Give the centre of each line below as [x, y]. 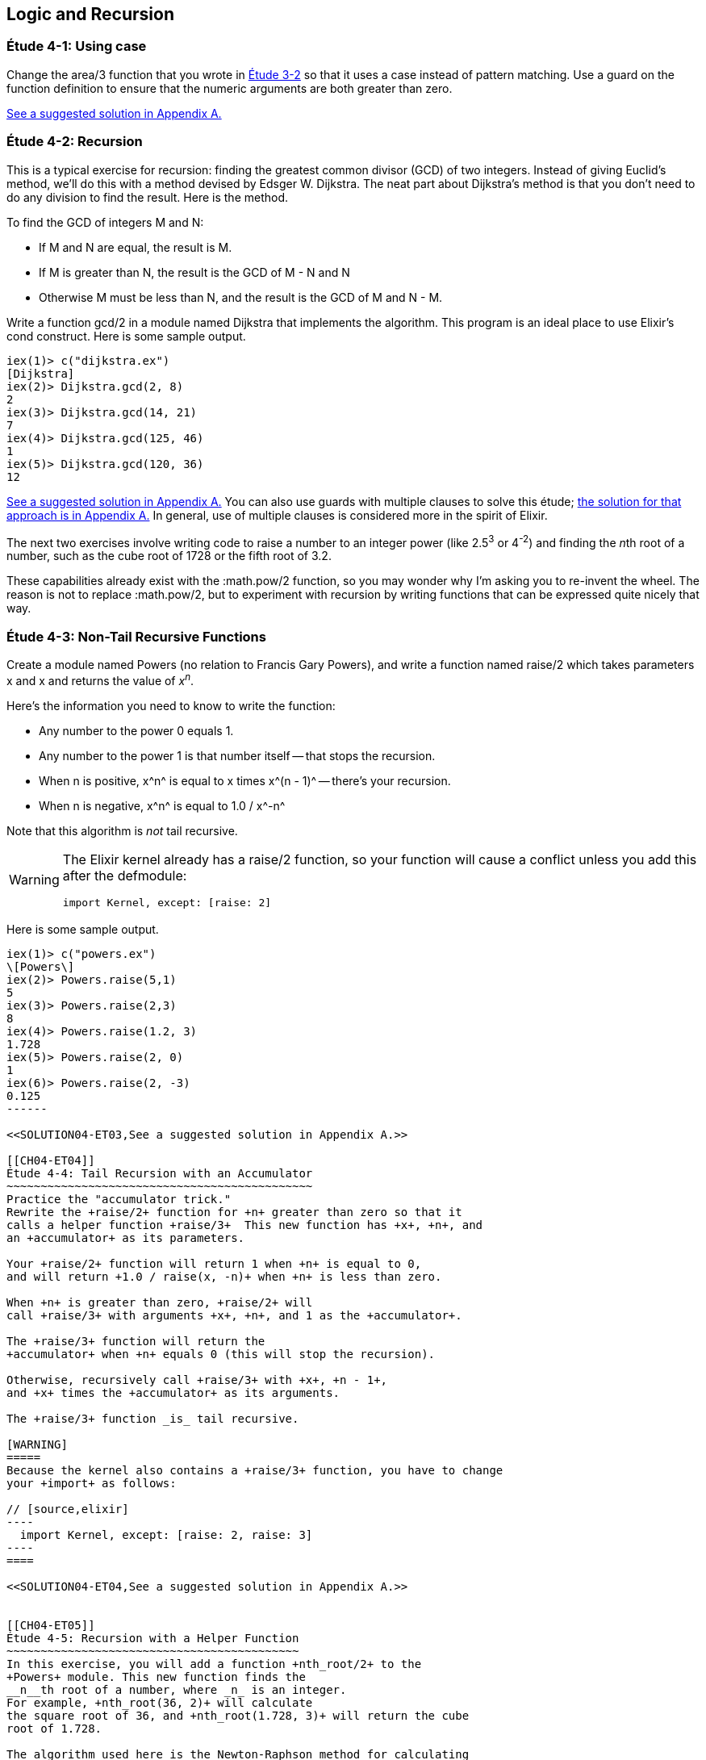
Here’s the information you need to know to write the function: [171, 705]
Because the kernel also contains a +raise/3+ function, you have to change [255, 1470]
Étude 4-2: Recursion [75, 142]
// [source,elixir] [68, 1509]
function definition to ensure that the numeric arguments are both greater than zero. [230, 88]
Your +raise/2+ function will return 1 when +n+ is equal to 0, [214, 1263]
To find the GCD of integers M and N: [105, 222]
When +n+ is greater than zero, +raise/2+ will [160, 1302]
